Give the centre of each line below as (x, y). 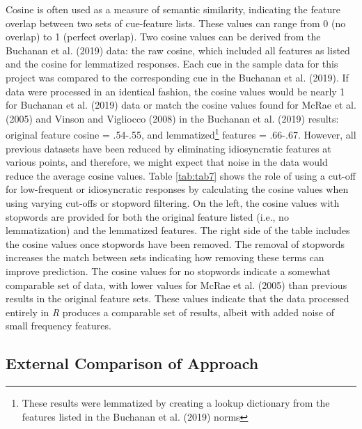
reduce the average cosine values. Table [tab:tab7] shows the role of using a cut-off (181, 175)
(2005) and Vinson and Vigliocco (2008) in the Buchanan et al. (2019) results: (172, 118)
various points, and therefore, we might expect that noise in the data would (167, 162)
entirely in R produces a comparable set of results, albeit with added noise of (170, 312)
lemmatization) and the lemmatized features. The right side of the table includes (178, 230)
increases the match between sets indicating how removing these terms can (165, 257)
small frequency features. (58, 326)
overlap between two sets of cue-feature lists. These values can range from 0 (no (176, 23)
